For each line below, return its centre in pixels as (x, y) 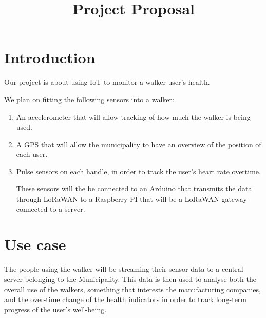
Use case (35, 244)
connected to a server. (51, 209)
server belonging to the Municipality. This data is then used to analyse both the (130, 279)
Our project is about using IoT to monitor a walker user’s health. (107, 82)
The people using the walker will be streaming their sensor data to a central (124, 269)
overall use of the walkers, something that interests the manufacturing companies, (132, 289)
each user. (32, 154)
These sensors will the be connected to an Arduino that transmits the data (134, 189)
